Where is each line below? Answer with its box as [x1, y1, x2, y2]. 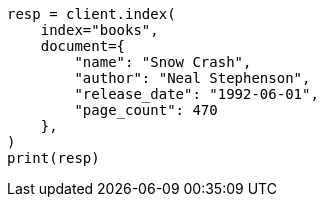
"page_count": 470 [74, 102, 218, 118]
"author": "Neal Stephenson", [74, 70, 311, 86]
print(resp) [7, 150, 100, 166]
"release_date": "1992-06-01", [74, 86, 319, 102]
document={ [40, 38, 126, 54]
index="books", [40, 22, 159, 38]
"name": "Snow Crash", [74, 54, 252, 70]
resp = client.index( [7, 6, 176, 22]
